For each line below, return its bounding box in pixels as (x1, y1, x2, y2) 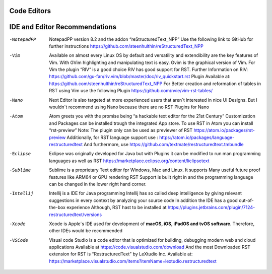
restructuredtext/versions (49, 212, 102, 218)
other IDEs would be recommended (49, 228, 123, 234)
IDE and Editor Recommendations (9, 23, 117, 31)
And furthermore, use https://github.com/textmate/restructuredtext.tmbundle (84, 142, 244, 147)
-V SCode (9, 237, 29, 243)
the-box (49, 204, 65, 211)
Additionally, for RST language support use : (66, 134, 159, 141)
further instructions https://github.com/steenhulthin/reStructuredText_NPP (49, 43, 203, 49)
